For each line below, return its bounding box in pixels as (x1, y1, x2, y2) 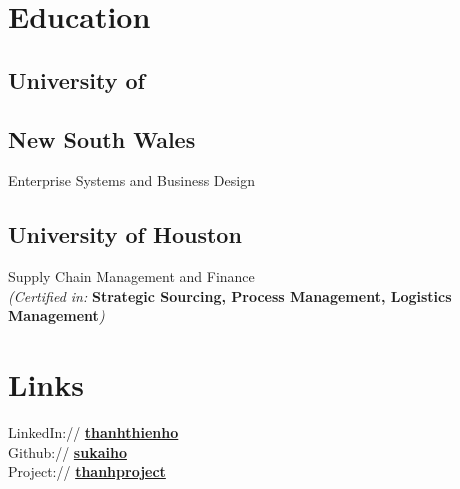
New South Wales (8, 123, 196, 154)
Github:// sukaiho (8, 441, 127, 462)
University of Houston (8, 219, 242, 250)
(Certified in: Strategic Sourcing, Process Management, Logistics (8, 285, 452, 306)
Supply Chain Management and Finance (8, 266, 255, 287)
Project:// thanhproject (8, 461, 166, 482)
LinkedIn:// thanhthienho (8, 422, 179, 443)
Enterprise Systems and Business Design (8, 170, 255, 191)
